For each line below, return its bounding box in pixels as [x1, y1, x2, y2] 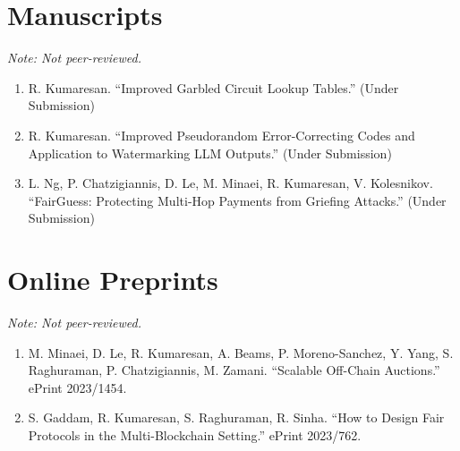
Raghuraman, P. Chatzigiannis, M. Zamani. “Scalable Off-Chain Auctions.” [28, 361, 440, 379]
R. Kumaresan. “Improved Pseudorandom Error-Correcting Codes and [28, 125, 415, 144]
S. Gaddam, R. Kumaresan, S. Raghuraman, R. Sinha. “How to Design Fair [28, 408, 445, 427]
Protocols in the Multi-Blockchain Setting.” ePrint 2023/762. [28, 425, 362, 444]
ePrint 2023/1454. [28, 378, 127, 396]
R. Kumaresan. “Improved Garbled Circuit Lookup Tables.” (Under [28, 78, 399, 97]
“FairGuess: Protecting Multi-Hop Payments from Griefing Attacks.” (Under [28, 191, 447, 209]
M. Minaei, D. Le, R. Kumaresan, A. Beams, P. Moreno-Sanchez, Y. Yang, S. [28, 343, 454, 362]
